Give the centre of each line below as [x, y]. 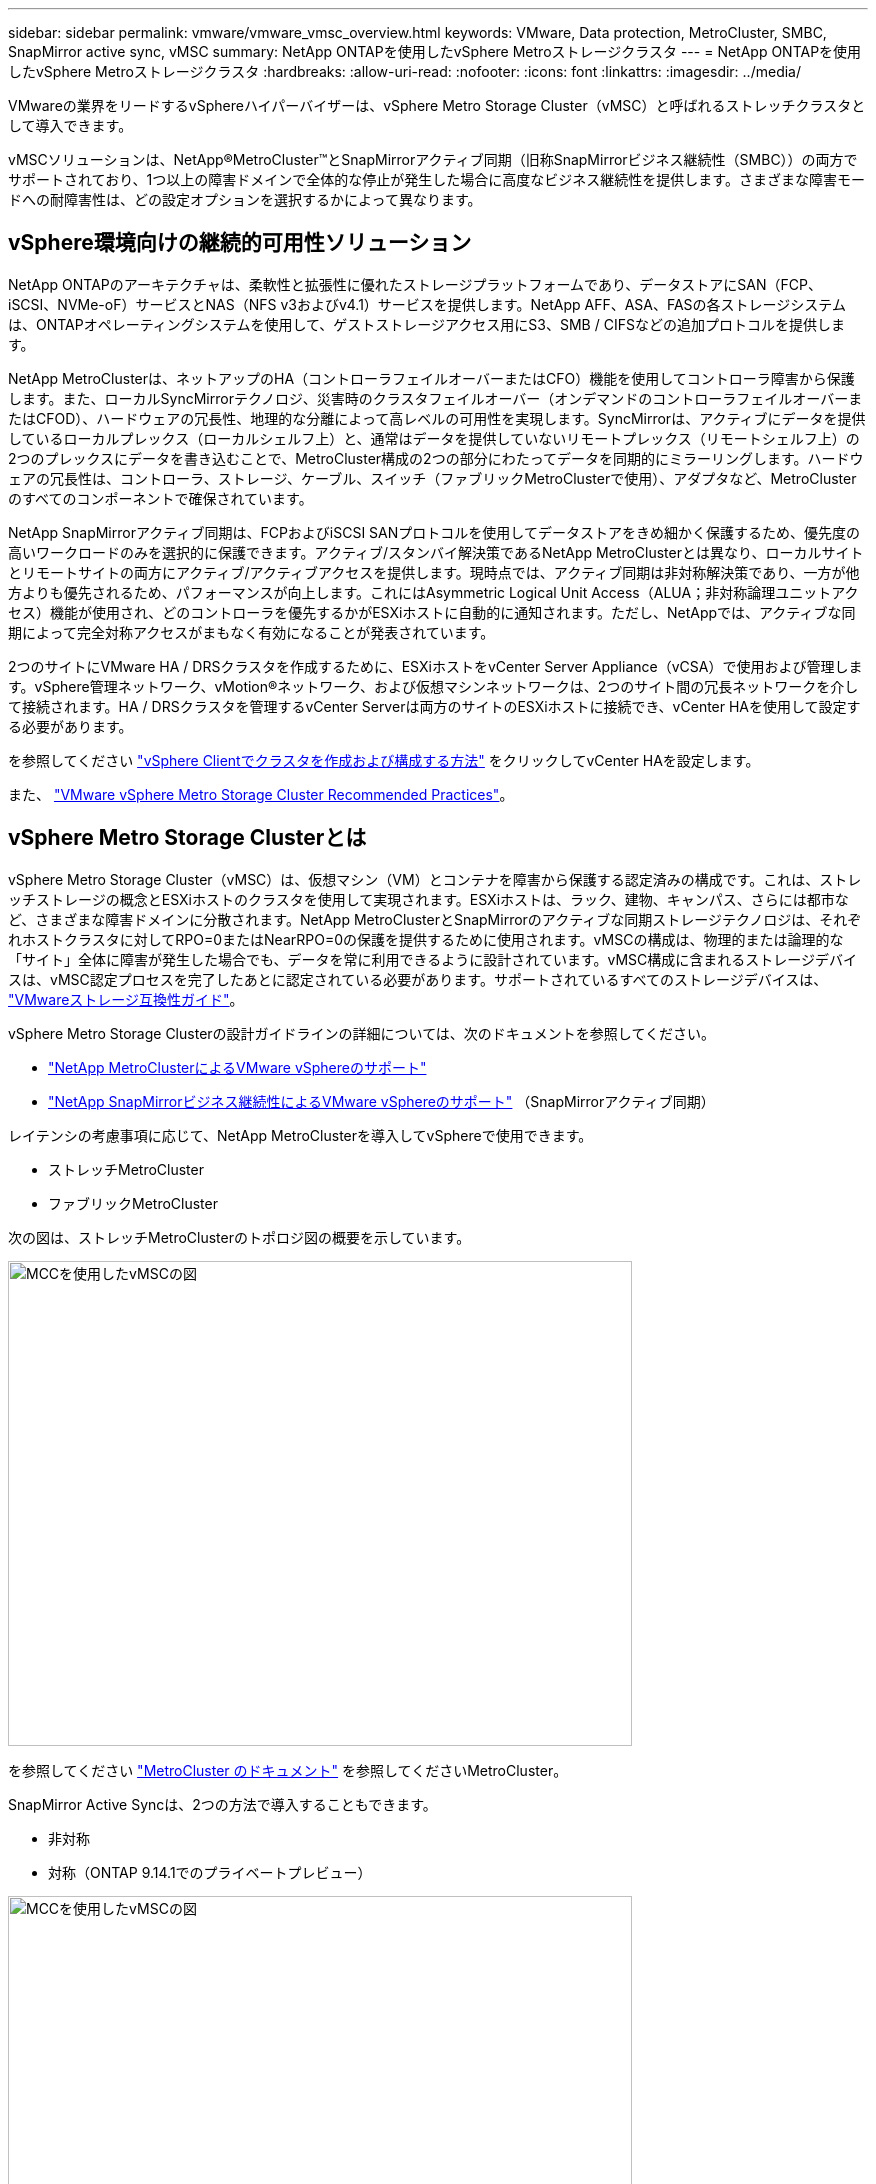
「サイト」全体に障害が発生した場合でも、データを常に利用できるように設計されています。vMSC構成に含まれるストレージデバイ [432, 959]
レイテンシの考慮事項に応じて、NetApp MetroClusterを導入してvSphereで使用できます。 [300, 1135]
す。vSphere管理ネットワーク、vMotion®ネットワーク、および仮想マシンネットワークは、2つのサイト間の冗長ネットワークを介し [433, 686]
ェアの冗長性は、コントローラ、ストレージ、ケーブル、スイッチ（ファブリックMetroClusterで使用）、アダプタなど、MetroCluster [432, 478]
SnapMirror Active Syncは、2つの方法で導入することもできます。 [222, 1804]
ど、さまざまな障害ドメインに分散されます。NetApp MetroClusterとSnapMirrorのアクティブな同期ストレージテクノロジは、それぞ [435, 919]
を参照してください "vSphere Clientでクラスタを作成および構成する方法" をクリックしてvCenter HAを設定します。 [384, 760]
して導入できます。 [70, 125]
